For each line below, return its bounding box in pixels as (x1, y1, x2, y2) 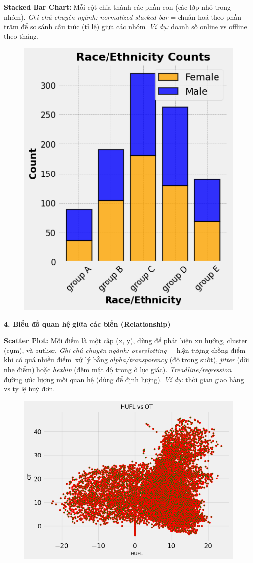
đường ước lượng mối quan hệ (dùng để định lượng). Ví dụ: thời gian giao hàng (4, 374, 244, 384)
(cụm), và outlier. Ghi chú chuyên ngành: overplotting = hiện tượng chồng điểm (4, 345, 246, 355)
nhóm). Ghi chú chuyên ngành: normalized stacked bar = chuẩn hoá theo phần (4, 11, 242, 22)
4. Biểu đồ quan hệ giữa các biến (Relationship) (4, 318, 171, 329)
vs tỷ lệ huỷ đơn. (4, 384, 55, 394)
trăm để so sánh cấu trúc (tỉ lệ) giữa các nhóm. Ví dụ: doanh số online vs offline (4, 21, 247, 32)
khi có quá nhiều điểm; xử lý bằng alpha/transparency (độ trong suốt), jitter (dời (4, 354, 249, 365)
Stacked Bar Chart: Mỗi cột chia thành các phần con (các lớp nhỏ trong (4, 2, 231, 12)
